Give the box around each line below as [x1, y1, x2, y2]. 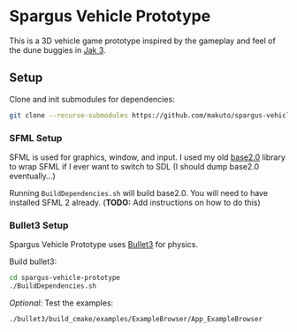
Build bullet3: [9, 256, 57, 267]
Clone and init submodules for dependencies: [9, 94, 175, 104]
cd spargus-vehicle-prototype [9, 274, 121, 283]
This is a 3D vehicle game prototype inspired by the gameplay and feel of [9, 35, 276, 46]
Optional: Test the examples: [9, 298, 114, 308]
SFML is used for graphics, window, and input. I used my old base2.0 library [9, 152, 286, 162]
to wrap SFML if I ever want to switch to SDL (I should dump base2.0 [9, 161, 260, 171]
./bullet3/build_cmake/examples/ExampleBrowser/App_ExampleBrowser [9, 314, 263, 323]
